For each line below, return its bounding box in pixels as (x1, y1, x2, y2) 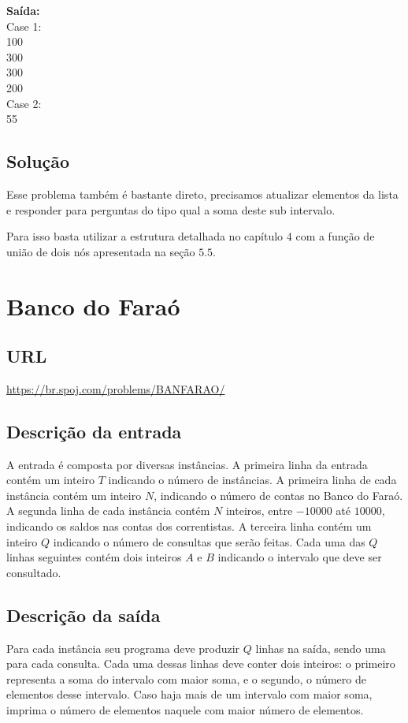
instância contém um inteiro (6, 486, 142, 503)
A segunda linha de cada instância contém (6, 502, 210, 519)
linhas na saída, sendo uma (255, 639, 386, 656)
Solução (6, 149, 70, 173)
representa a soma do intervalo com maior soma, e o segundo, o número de (6, 670, 366, 687)
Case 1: (6, 17, 42, 34)
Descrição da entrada (6, 419, 182, 443)
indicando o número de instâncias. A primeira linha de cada (108, 471, 397, 488)
